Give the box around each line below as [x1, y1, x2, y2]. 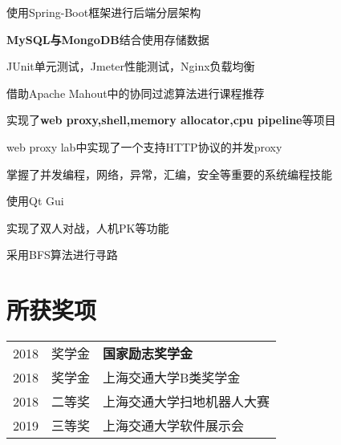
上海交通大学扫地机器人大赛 [103, 392, 270, 411]
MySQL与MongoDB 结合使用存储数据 [6, 30, 209, 47]
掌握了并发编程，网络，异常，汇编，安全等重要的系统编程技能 [6, 165, 332, 182]
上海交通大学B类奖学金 [103, 368, 241, 387]
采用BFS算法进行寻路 [6, 246, 118, 263]
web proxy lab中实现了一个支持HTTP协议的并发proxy [6, 138, 282, 155]
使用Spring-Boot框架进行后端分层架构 [6, 4, 201, 20]
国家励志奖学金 [103, 344, 193, 363]
